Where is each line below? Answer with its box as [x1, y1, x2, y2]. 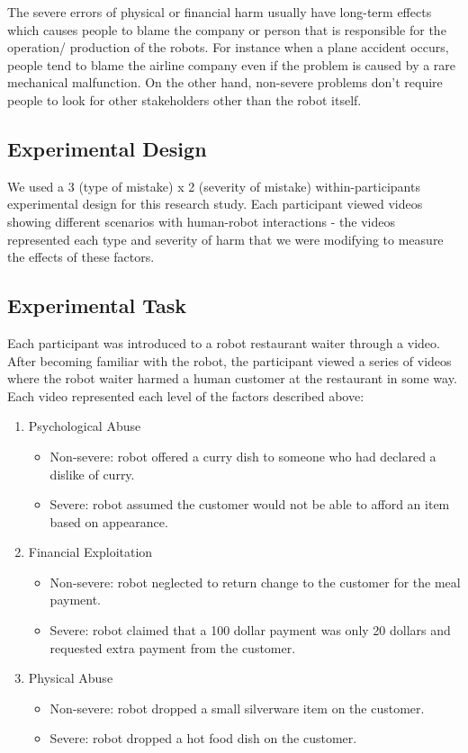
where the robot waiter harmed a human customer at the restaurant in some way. [7, 369, 457, 388]
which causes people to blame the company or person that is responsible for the [7, 20, 446, 39]
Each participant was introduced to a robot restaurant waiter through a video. [7, 333, 440, 352]
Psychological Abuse [28, 417, 141, 435]
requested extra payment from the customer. [49, 638, 296, 657]
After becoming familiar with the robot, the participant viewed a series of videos [7, 351, 452, 370]
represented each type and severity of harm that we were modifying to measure [7, 229, 444, 248]
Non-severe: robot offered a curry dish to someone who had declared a [49, 446, 436, 465]
